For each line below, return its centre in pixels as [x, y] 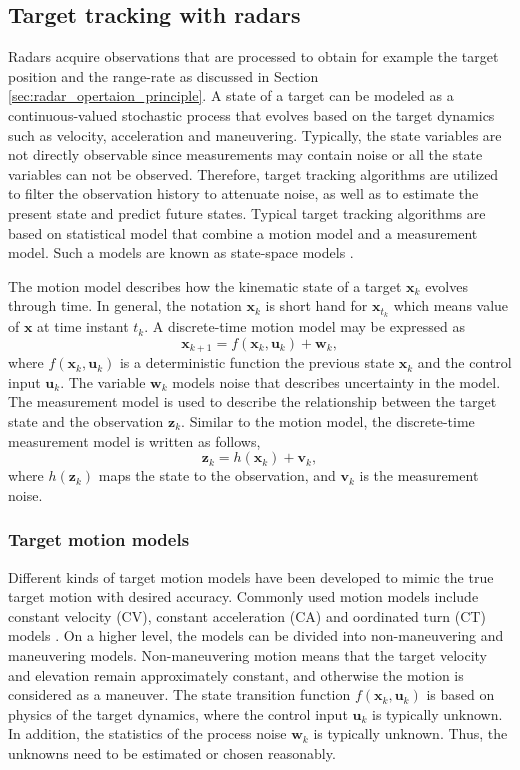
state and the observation [86, 421]
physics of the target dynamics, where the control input [178, 713]
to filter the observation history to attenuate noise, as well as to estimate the [243, 193]
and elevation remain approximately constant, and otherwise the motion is [236, 674]
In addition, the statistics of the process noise [147, 733]
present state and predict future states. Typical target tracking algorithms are [247, 212]
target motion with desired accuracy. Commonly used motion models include [243, 596]
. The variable [103, 381]
